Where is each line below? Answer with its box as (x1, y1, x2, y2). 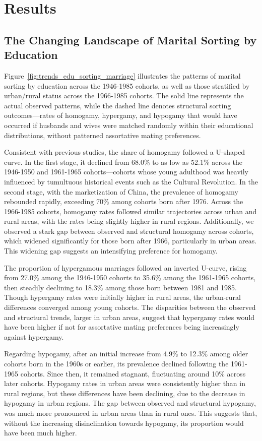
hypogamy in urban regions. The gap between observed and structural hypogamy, (4, 398, 256, 408)
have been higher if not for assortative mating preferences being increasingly (4, 322, 239, 332)
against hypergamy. (4, 331, 64, 342)
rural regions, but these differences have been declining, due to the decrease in (4, 388, 245, 398)
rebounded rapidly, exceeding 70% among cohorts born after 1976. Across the (4, 196, 243, 207)
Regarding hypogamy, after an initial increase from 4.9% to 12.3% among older (4, 348, 248, 359)
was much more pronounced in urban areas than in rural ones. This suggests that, (4, 407, 257, 418)
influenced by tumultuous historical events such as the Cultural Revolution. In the (4, 176, 258, 186)
